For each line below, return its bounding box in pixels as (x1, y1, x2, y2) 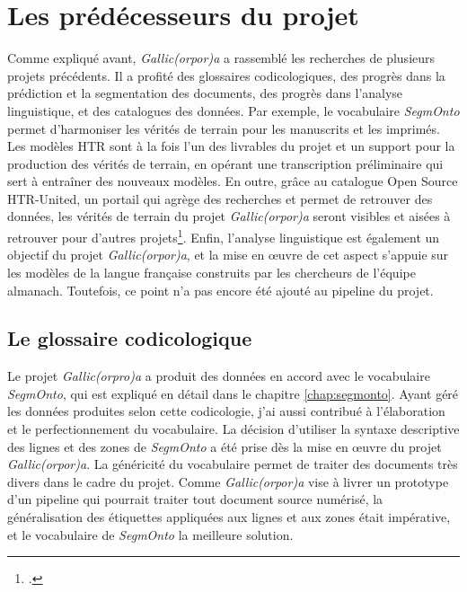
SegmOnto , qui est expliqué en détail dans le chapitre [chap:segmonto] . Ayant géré (7, 384, 459, 402)
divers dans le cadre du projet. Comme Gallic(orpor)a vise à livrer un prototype (7, 472, 449, 490)
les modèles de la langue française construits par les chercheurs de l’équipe (7, 262, 416, 281)
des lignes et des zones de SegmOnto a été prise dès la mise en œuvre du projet (7, 437, 442, 455)
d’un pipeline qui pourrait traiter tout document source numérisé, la (7, 490, 383, 508)
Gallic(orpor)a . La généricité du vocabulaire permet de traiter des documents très (7, 455, 458, 473)
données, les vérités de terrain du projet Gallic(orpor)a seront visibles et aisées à (7, 207, 451, 225)
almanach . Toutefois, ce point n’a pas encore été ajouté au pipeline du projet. (7, 280, 434, 299)
